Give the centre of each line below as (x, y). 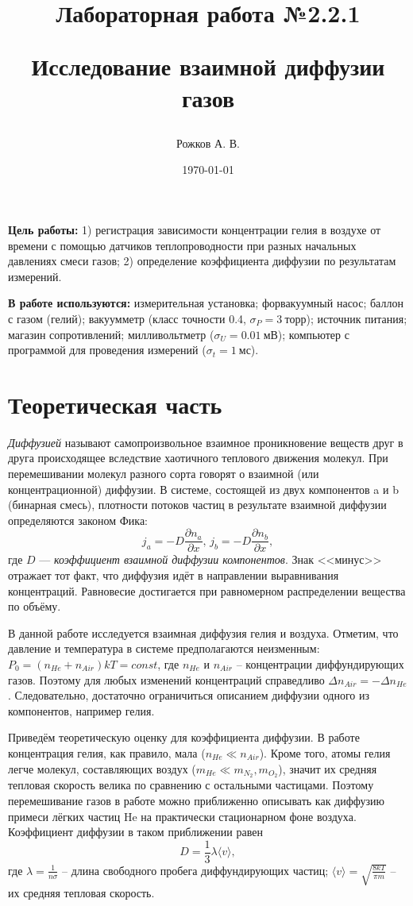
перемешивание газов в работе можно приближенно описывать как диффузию (196, 801)
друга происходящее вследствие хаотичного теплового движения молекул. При (198, 458)
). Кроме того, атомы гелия (325, 752)
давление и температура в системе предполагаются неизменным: (164, 648)
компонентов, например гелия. (81, 710)
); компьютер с (313, 334)
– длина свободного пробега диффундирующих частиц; (195, 870)
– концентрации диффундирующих (320, 664)
